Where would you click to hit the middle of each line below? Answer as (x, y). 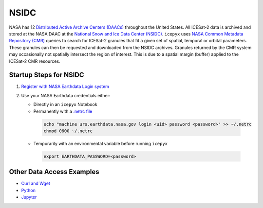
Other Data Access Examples (54, 172)
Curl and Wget (36, 183)
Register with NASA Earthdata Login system (65, 87)
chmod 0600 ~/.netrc (68, 131)
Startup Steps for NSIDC (47, 75)
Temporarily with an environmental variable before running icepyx (101, 143)
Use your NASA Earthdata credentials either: (66, 95)
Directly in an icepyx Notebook (65, 104)
